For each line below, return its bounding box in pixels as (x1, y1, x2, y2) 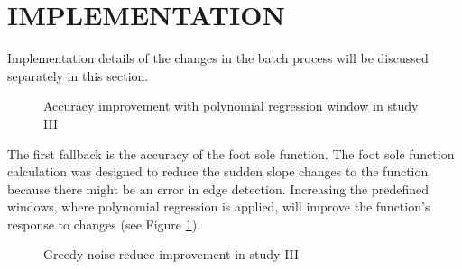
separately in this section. (7, 66, 149, 85)
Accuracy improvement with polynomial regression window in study (43, 96, 419, 115)
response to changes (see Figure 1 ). (7, 214, 201, 233)
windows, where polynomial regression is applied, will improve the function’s (7, 197, 430, 216)
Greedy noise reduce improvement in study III (43, 245, 300, 264)
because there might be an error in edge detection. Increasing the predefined (7, 179, 430, 198)
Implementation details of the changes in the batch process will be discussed (7, 49, 429, 67)
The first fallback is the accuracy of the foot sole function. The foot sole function (7, 144, 455, 163)
